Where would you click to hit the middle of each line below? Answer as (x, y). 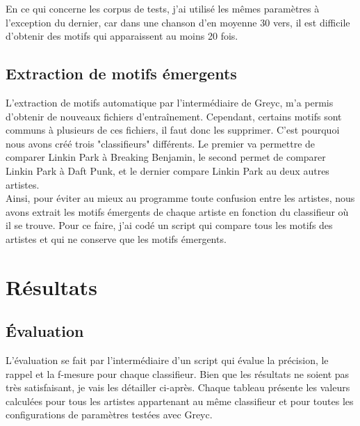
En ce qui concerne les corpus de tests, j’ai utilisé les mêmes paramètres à (163, 8)
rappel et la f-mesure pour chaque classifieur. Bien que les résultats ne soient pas (178, 373)
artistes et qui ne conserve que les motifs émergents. (116, 238)
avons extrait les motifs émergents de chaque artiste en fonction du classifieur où (177, 211)
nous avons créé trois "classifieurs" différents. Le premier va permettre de (161, 143)
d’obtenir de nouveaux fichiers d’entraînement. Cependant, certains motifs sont (174, 116)
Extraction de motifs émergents (121, 73)
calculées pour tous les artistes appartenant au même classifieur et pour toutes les (180, 401)
